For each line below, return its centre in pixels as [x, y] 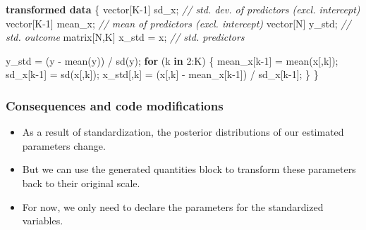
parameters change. [64, 145]
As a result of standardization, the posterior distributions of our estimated [183, 132]
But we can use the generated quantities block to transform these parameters [189, 169]
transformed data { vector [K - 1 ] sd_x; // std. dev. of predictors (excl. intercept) [183, 9]
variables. [43, 221]
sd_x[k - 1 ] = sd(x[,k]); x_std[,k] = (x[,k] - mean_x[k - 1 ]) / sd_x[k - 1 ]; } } [162, 74]
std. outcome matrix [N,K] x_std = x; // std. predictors [125, 37]
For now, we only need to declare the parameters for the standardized [173, 206]
